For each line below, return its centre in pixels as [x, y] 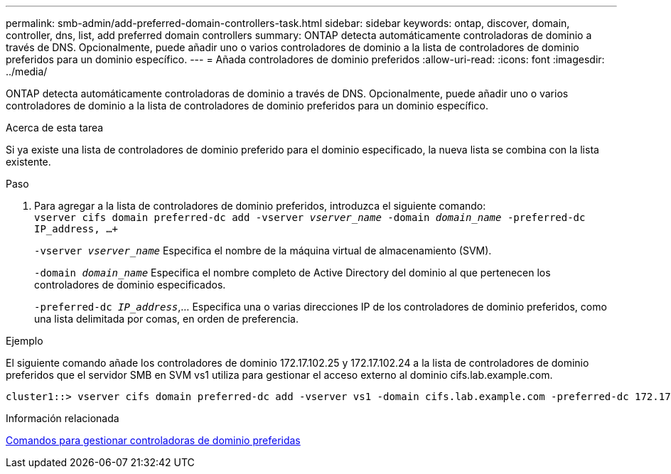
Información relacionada [63, 418]
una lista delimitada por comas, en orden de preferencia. [166, 319]
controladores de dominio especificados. [130, 285]
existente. [28, 162]
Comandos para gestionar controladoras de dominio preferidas [153, 440]
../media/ [27, 71]
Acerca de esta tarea [55, 128]
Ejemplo [25, 341]
